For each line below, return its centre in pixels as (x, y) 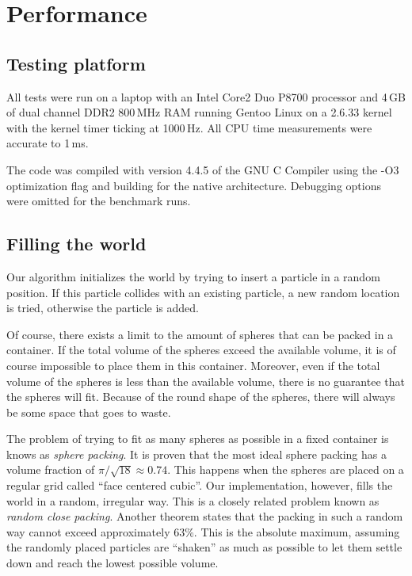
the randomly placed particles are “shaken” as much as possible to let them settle (204, 547)
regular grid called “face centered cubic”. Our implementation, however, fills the (200, 485)
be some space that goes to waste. (89, 412)
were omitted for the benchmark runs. (99, 201)
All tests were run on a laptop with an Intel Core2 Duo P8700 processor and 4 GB (206, 96)
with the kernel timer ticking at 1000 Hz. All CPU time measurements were (189, 127)
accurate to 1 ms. (48, 143)
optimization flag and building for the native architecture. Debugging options (194, 185)
